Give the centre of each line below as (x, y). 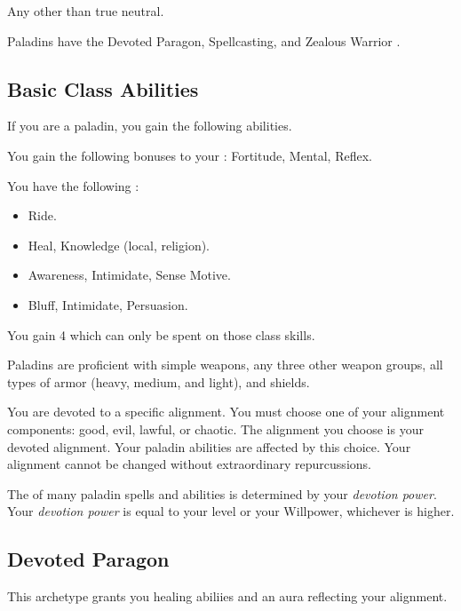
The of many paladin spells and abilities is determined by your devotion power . (222, 493)
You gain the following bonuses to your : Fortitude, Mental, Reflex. (190, 155)
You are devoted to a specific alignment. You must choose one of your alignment (226, 412)
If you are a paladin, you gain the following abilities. (150, 126)
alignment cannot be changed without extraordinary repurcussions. (189, 464)
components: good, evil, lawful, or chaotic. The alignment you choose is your (215, 428)
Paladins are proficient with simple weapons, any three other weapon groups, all (225, 365)
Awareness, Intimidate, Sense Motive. (129, 275)
